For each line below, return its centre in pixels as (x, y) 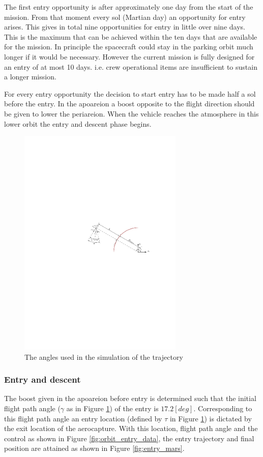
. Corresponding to (223, 408)
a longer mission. (30, 77)
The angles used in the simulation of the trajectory (104, 356)
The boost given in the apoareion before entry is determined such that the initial (130, 398)
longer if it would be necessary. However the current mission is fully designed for (129, 56)
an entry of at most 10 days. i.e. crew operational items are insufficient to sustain (131, 66)
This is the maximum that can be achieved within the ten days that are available (131, 36)
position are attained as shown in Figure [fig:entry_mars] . (94, 448)
